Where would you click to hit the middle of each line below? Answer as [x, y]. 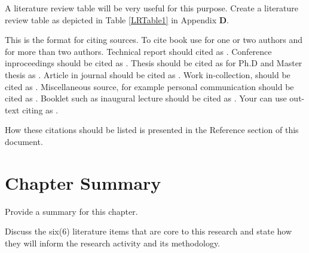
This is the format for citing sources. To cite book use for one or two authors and [154, 40]
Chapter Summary [83, 182]
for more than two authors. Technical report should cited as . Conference [138, 51]
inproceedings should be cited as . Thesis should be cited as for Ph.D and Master [154, 63]
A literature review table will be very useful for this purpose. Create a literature [152, 8]
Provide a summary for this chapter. [71, 211]
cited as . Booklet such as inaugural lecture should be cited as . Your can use [146, 98]
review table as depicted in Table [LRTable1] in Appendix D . [117, 19]
